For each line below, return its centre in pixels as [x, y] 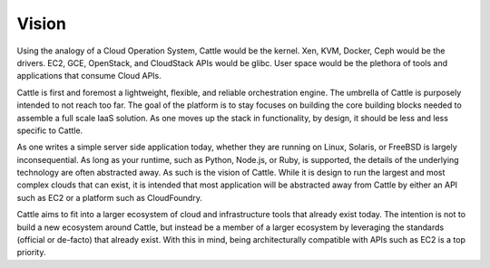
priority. [31, 253]
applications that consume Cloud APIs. [89, 76]
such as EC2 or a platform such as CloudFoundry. [110, 197]
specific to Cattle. [50, 130]
